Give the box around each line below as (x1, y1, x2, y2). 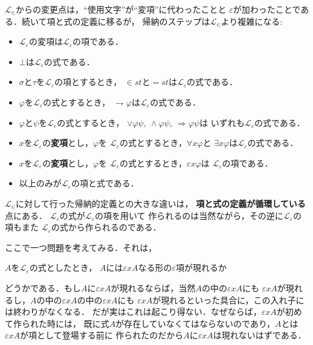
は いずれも (199, 116, 245, 128)
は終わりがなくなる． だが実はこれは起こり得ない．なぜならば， (5, 305, 262, 318)
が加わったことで (233, 3, 301, 15)
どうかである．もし (5, 281, 81, 294)
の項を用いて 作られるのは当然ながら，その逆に (94, 209, 283, 221)
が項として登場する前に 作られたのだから (20, 329, 184, 341)
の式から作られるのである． (51, 221, 161, 233)
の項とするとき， (54, 75, 122, 88)
